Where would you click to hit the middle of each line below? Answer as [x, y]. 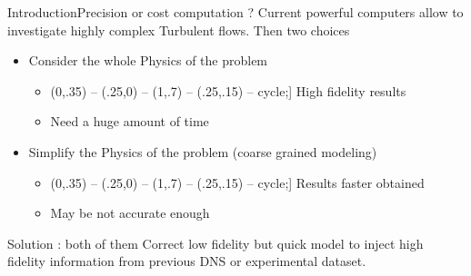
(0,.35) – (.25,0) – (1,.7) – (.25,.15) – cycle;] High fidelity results [228, 90]
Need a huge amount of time [130, 121]
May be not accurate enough [130, 213]
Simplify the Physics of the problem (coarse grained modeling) [203, 151]
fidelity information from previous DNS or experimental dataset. [187, 261]
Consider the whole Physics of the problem [148, 60]
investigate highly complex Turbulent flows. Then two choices [179, 30]
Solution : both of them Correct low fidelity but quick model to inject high [215, 243]
